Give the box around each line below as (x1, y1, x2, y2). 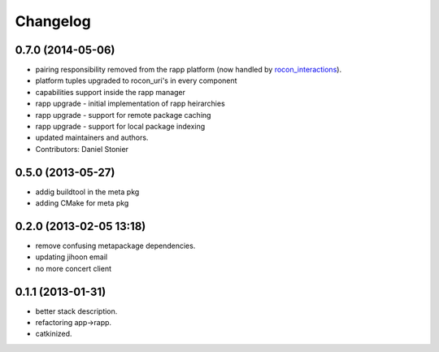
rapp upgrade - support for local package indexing (35, 122, 206, 132)
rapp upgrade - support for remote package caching (35, 110, 211, 120)
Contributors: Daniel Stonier (35, 144, 129, 154)
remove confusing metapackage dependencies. (35, 241, 196, 250)
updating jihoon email (35, 252, 108, 262)
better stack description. (35, 306, 118, 316)
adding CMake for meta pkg (35, 198, 129, 208)
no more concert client (35, 263, 112, 273)
